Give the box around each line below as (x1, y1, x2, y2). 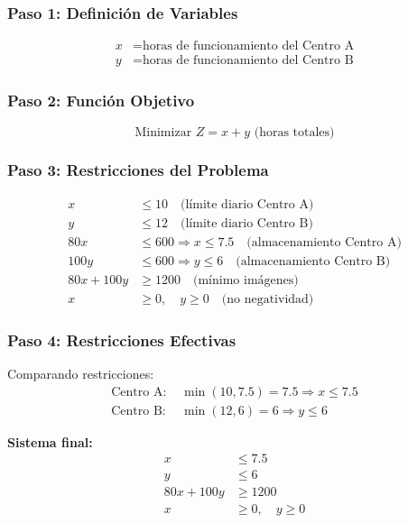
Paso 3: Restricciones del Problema (7, 159, 269, 181)
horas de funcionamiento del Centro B (142, 54, 354, 68)
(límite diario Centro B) (181, 216, 313, 230)
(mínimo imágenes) (193, 273, 299, 287)
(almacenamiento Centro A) (246, 235, 402, 249)
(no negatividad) (221, 292, 314, 306)
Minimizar (134, 125, 192, 139)
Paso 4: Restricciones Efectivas (7, 328, 236, 351)
